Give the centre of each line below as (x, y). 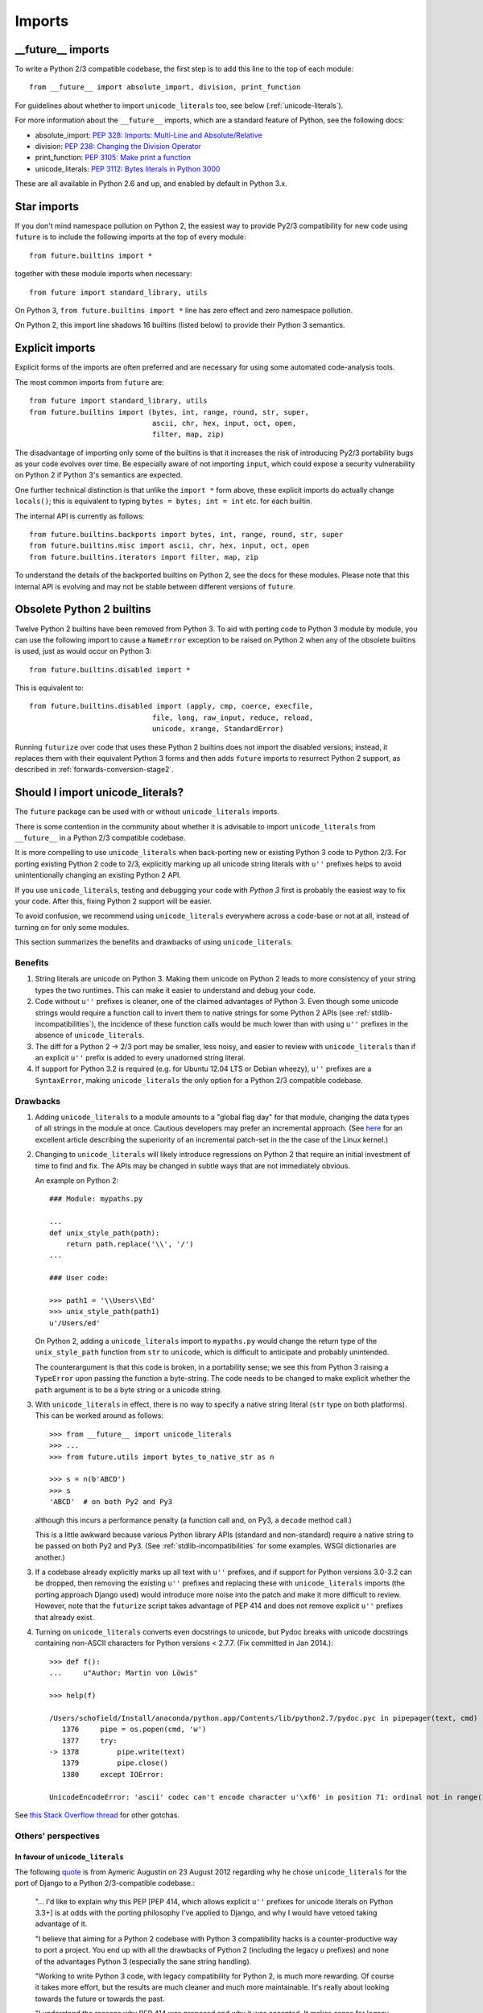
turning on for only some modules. (72, 927)
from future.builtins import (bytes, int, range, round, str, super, (169, 412)
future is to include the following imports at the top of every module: (130, 237)
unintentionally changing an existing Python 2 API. (98, 875)
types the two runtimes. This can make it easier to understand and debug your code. (175, 990)
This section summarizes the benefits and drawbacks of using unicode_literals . (154, 942)
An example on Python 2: (77, 1180)
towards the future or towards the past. (100, 1999)
